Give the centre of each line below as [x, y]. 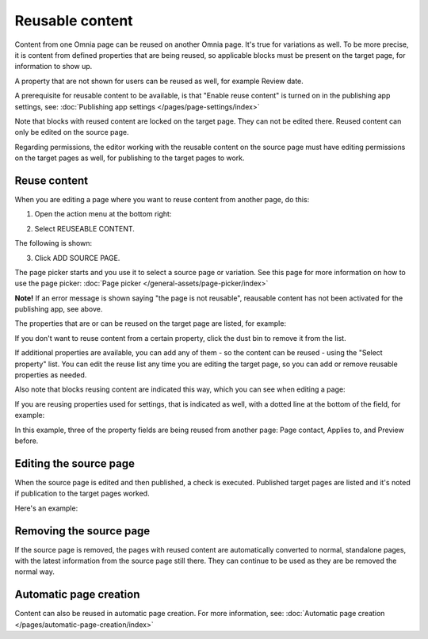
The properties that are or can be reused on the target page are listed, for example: [151, 323]
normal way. [35, 572]
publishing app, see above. [59, 309]
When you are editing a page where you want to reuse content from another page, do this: [162, 199]
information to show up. [53, 67]
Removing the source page [82, 531]
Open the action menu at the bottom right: [103, 214]
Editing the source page [75, 463]
